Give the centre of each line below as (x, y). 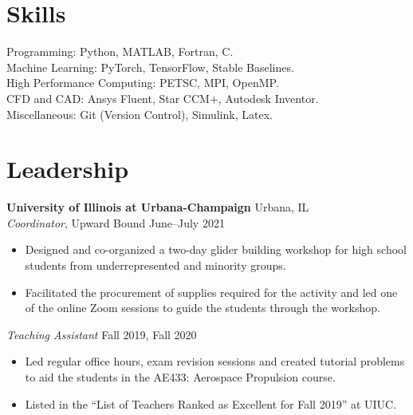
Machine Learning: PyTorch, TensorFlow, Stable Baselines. (150, 67)
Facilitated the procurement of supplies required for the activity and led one (211, 292)
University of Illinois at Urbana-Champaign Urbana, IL (158, 207)
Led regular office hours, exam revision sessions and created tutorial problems (215, 361)
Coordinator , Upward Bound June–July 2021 (116, 222)
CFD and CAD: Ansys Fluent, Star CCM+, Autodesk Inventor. (163, 98)
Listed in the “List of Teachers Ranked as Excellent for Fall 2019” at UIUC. (211, 403)
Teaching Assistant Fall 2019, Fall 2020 (102, 334)
